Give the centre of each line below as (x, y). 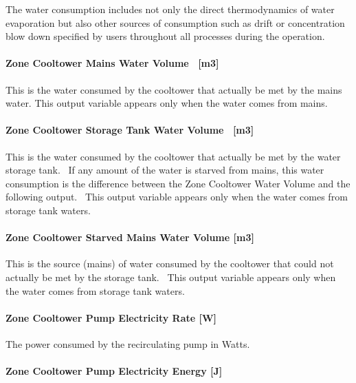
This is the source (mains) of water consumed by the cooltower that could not (170, 263)
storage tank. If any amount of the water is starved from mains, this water (165, 170)
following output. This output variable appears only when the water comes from (177, 197)
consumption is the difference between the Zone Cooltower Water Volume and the (178, 183)
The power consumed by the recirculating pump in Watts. (128, 343)
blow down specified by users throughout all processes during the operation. (165, 36)
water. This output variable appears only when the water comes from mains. (167, 103)
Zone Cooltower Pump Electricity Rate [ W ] (111, 317)
